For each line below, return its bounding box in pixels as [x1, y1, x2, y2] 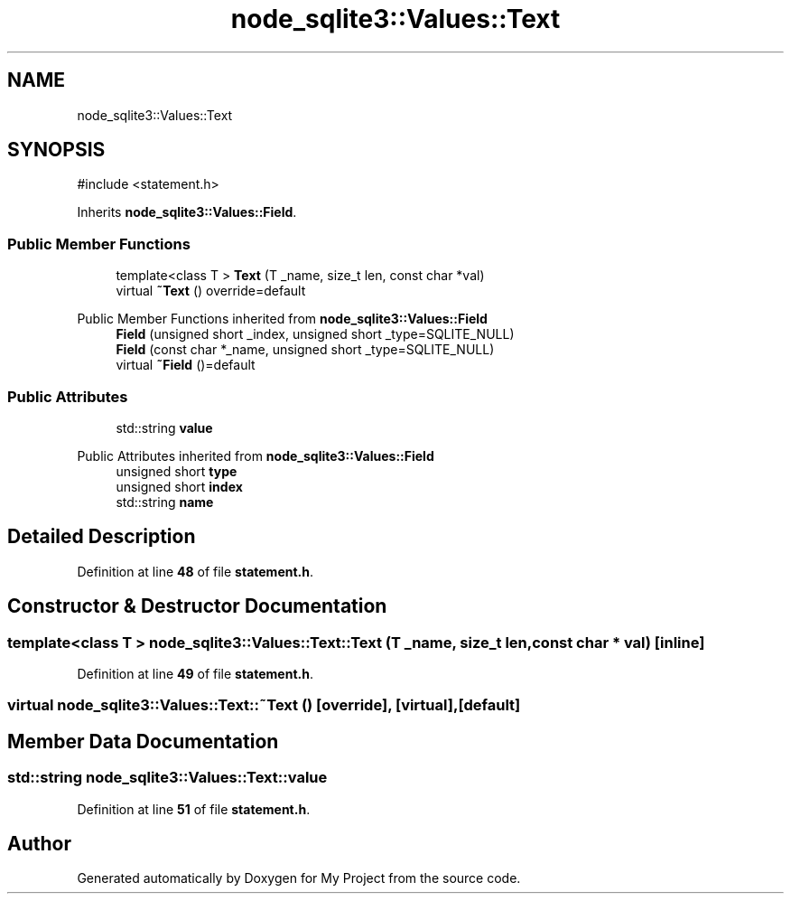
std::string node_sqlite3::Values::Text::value [7, 768, 328, 787]
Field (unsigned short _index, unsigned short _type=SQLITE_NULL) [116, 326, 515, 343]
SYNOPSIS [7, 138, 106, 162]
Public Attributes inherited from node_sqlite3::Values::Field [77, 447, 434, 464]
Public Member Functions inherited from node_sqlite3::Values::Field [77, 311, 488, 327]
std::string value [116, 419, 213, 436]
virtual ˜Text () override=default [116, 283, 306, 299]
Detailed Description [7, 525, 196, 549]
